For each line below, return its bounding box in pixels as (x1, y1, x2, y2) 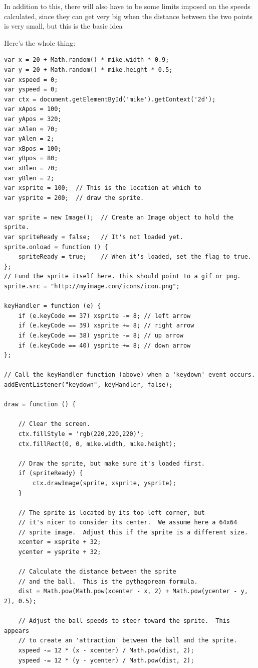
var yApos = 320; (4, 115, 62, 123)
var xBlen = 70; (4, 164, 58, 172)
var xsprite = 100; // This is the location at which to (4, 184, 201, 192)
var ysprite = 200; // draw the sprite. (4, 194, 144, 201)
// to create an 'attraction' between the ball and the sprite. (18, 637, 237, 644)
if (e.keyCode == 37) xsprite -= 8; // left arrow (18, 312, 191, 319)
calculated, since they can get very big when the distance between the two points (4, 11, 253, 21)
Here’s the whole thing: (4, 37, 76, 48)
